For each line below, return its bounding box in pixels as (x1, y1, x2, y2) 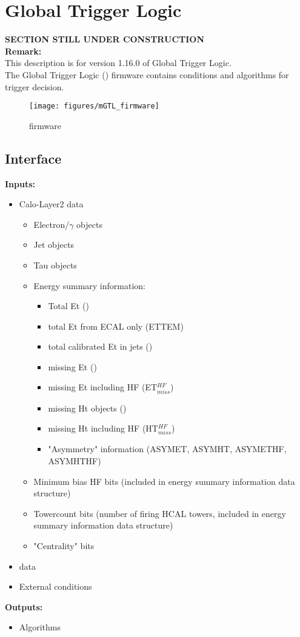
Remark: (5, 44, 42, 57)
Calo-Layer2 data (19, 198, 84, 210)
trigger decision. (5, 80, 64, 93)
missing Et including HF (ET (48, 381, 158, 393)
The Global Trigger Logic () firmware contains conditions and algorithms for (5, 68, 289, 81)
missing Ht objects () (48, 401, 127, 414)
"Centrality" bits (33, 539, 95, 552)
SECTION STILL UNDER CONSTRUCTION (5, 33, 205, 45)
